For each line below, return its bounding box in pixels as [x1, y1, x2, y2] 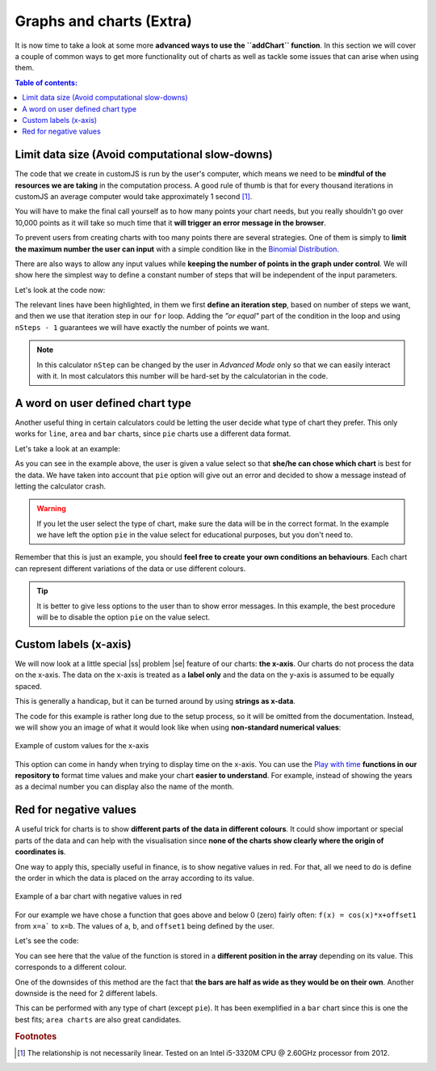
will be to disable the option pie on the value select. [36, 612, 210, 622]
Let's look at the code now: [15, 285, 106, 294]
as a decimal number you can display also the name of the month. [15, 781, 234, 792]
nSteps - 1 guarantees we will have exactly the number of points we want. [15, 322, 270, 332]
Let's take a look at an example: [15, 443, 120, 453]
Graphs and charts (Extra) [15, 12, 193, 30]
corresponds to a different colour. [15, 963, 127, 972]
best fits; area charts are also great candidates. [15, 1014, 182, 1024]
